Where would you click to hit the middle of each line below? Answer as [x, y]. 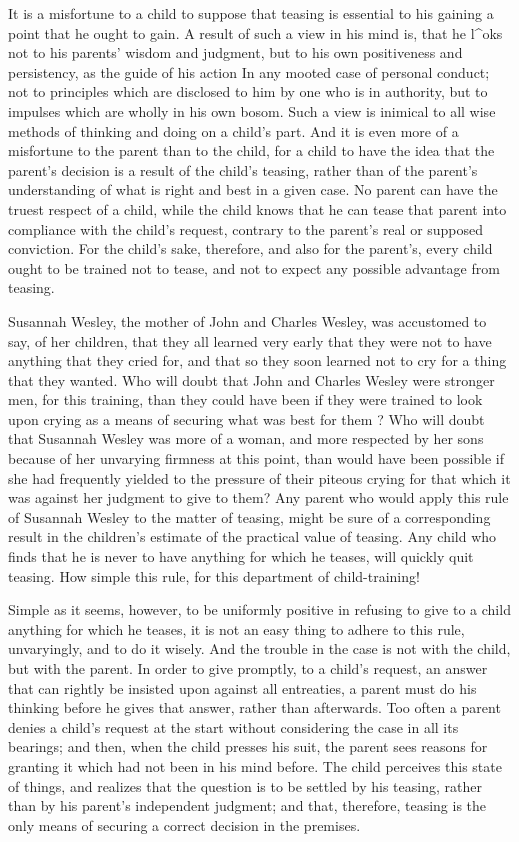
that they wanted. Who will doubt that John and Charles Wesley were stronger [251, 379]
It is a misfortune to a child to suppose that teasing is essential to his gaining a [251, 13]
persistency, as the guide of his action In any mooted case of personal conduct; [249, 71]
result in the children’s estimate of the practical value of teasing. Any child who [252, 536]
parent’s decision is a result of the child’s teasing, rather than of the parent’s [243, 169]
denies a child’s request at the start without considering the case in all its [233, 726]
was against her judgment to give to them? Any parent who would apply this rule [258, 497]
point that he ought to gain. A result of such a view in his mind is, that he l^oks [255, 32]
